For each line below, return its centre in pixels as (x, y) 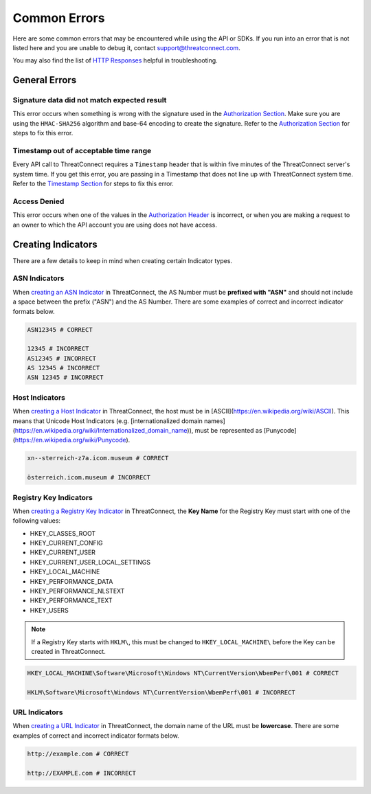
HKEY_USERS (49, 610)
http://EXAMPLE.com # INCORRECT (82, 773)
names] (215, 421)
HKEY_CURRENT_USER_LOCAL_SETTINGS (90, 562)
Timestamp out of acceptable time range (82, 151)
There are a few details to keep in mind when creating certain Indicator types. (123, 260)
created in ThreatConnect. (68, 651)
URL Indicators (38, 712)
